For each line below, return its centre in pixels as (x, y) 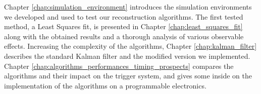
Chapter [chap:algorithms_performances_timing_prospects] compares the (119, 66)
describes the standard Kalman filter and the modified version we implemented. (127, 56)
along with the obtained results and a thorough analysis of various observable (124, 36)
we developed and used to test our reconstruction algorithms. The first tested (124, 16)
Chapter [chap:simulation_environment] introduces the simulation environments (128, 7)
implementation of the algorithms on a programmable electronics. (105, 85)
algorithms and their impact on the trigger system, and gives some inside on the (128, 76)
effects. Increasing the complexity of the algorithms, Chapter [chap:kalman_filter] (130, 46)
